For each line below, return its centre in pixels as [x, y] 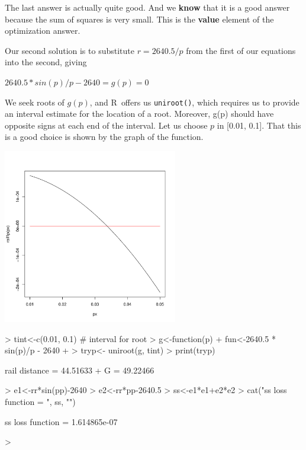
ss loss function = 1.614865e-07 [61, 421]
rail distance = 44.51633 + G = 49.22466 [80, 370]
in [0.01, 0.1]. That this [259, 125]
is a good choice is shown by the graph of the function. [104, 137]
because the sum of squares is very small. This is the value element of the [139, 19]
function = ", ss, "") [40, 401]
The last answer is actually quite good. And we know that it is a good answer [147, 7]
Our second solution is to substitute [70, 50]
